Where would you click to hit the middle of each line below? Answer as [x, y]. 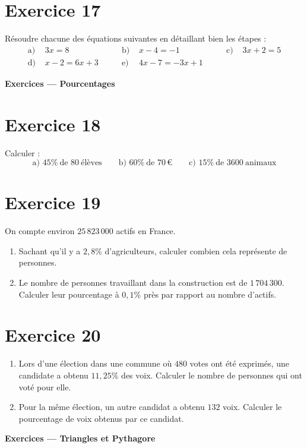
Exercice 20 [53, 335]
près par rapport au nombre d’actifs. [210, 294]
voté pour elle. [45, 387]
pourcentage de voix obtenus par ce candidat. [101, 418]
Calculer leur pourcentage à [69, 294]
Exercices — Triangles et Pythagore [80, 438]
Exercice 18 [53, 124]
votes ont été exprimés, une [239, 363]
